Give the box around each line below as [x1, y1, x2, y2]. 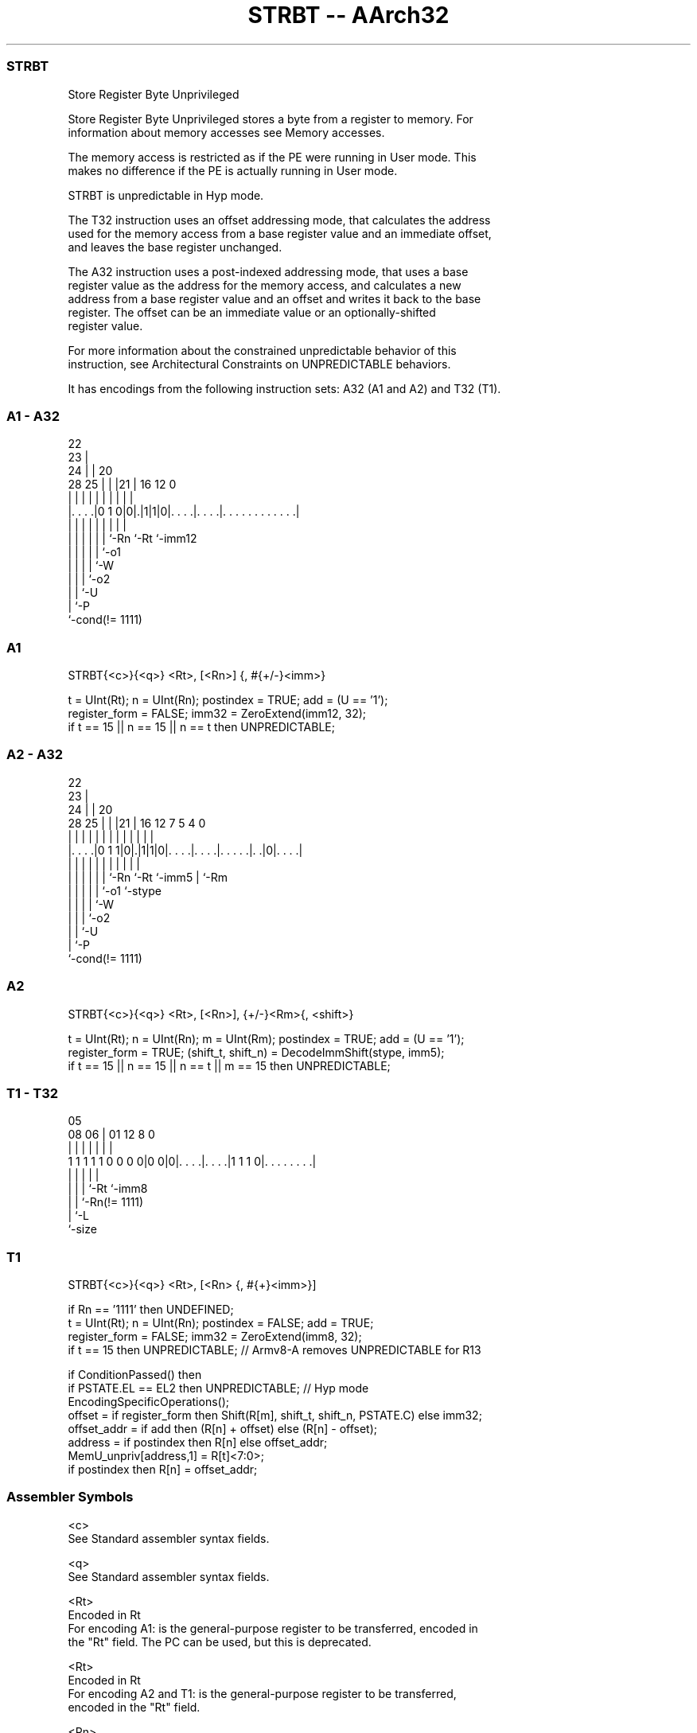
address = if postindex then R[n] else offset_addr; [68, 1435, 328, 1449]
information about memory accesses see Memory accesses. [68, 125, 385, 139]
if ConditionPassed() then [68, 1368, 202, 1381]
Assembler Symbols [6, 1489, 134, 1505]
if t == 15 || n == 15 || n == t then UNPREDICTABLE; [68, 720, 335, 734]
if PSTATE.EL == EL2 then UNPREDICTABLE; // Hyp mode [68, 1381, 369, 1395]
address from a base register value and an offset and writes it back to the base [68, 291, 481, 306]
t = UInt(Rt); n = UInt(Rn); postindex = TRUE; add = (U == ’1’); [68, 693, 388, 707]
